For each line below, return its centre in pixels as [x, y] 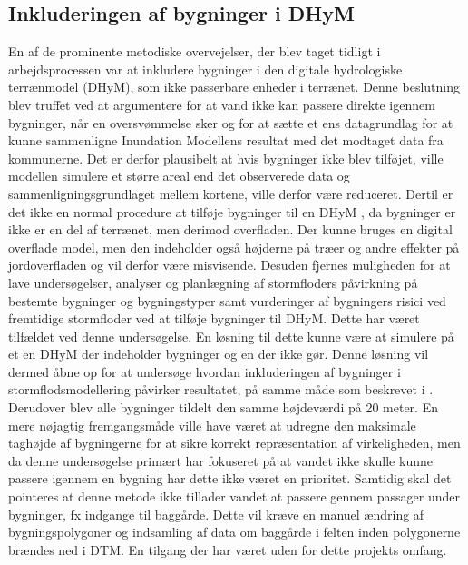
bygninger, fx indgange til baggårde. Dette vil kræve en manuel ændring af [216, 514]
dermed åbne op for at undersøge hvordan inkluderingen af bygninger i [205, 371]
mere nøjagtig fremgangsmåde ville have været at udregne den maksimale [212, 425]
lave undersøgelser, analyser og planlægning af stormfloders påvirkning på [213, 282]
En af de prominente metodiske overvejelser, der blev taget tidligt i [195, 51]
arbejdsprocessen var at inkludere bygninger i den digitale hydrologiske [205, 69]
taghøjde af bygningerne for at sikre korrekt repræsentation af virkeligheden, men [234, 443]
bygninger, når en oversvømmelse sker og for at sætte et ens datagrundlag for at [231, 122]
